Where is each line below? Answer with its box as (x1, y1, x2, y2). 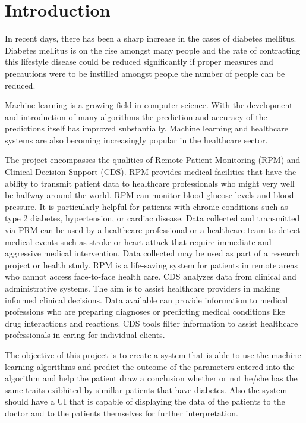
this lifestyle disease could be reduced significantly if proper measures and (5, 55, 273, 68)
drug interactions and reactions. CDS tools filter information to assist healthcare (5, 317, 298, 329)
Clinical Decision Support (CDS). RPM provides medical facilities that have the (5, 165, 296, 178)
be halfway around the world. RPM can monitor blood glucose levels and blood (5, 189, 294, 201)
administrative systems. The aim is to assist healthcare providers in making (5, 282, 280, 294)
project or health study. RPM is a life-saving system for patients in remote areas (5, 258, 298, 271)
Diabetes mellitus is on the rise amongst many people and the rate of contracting (5, 43, 301, 56)
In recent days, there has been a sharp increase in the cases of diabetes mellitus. (5, 32, 296, 45)
